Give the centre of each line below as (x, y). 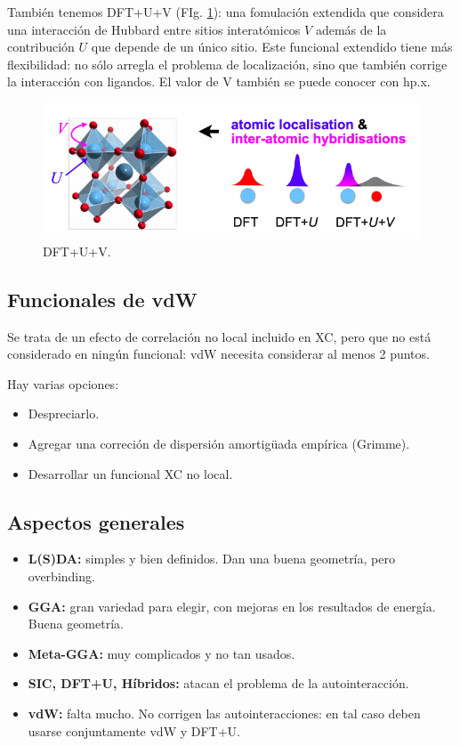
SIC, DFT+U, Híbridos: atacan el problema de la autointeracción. (218, 683)
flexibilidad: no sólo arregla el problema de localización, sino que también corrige (227, 64)
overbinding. (61, 576)
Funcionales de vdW (102, 299)
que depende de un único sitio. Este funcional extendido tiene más (272, 47)
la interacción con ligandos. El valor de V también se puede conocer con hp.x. (219, 81)
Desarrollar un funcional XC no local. (130, 473)
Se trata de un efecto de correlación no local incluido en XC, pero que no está (219, 336)
